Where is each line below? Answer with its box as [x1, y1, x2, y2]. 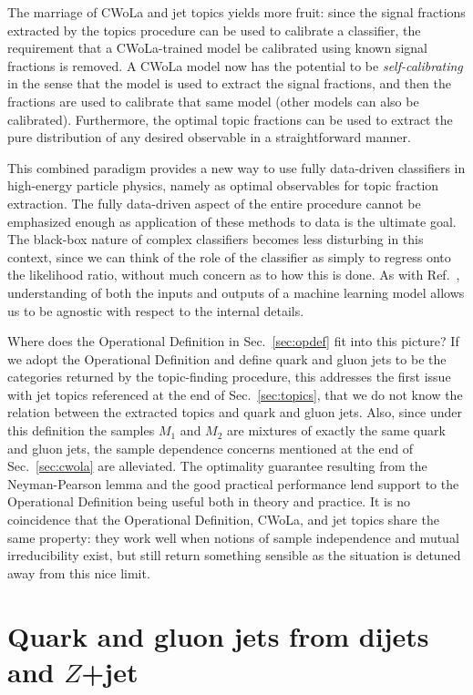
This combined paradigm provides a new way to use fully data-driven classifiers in [7, 158, 466, 177]
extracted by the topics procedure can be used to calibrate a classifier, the [7, 20, 421, 39]
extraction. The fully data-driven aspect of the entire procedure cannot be [7, 193, 421, 212]
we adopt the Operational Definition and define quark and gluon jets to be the [7, 349, 447, 368]
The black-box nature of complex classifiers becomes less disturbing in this [7, 230, 424, 249]
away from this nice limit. [7, 563, 150, 582]
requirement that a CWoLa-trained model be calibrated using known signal [7, 38, 427, 57]
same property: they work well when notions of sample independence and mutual [7, 527, 459, 547]
